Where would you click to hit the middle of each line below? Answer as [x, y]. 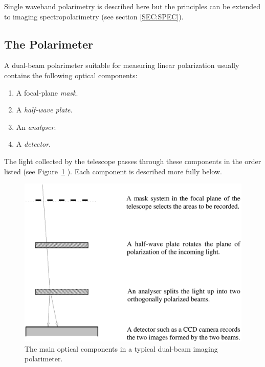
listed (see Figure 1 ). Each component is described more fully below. [113, 171]
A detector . [33, 144]
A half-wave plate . [44, 110]
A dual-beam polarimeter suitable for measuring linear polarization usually [122, 65]
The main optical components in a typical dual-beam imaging [121, 348]
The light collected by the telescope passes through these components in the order [133, 161]
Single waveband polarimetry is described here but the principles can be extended [132, 6]
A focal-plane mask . [47, 92]
